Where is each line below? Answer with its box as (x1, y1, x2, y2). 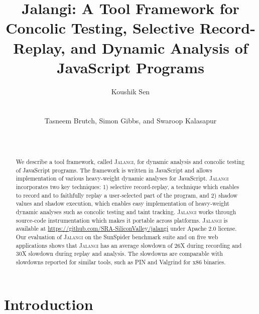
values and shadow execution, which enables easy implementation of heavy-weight (16, 199, 229, 208)
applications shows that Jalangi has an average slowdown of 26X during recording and (16, 241, 242, 249)
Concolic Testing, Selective (6, 18, 194, 38)
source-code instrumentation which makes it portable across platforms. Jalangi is (16, 216, 228, 224)
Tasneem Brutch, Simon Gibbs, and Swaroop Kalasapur (44, 115, 217, 126)
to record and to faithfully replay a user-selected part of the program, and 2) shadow (16, 191, 238, 199)
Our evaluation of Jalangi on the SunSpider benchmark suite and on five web (16, 232, 218, 241)
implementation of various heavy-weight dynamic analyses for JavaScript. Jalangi (16, 174, 229, 183)
